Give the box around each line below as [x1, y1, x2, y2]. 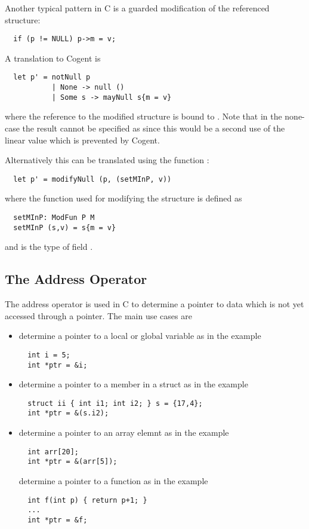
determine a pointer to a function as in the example [18, 475, 208, 487]
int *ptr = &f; [27, 515, 88, 524]
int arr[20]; [27, 447, 79, 456]
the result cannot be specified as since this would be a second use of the [22, 122, 285, 134]
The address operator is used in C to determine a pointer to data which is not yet [5, 298, 304, 310]
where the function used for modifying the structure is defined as [5, 192, 242, 204]
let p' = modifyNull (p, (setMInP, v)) [13, 175, 172, 184]
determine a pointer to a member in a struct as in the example [18, 378, 248, 390]
